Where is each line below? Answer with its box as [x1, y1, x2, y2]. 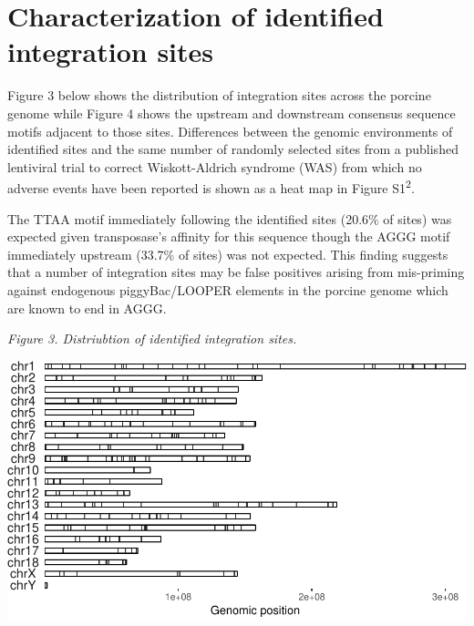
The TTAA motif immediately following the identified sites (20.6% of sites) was [7, 209, 452, 228]
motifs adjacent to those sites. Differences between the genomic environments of [7, 121, 453, 140]
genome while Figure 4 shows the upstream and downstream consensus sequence [7, 103, 456, 122]
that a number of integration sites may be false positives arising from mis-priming [7, 262, 465, 282]
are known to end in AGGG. [7, 298, 167, 317]
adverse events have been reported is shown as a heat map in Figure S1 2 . [7, 176, 415, 197]
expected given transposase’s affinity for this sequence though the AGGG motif [7, 227, 450, 246]
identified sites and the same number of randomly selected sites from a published [7, 139, 459, 159]
